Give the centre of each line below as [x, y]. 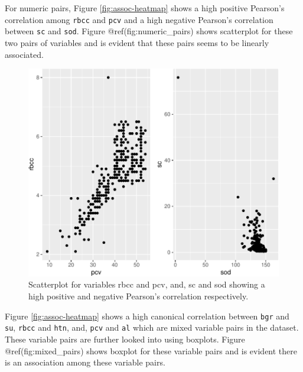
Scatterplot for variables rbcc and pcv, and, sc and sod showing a [147, 284]
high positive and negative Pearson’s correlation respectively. [139, 296]
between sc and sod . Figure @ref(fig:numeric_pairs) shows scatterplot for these [149, 31]
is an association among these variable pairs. [85, 362]
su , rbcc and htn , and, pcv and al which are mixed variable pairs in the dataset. [152, 327]
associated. [24, 54]
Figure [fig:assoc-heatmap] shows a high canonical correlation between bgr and [147, 316]
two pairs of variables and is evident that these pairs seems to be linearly [137, 42]
